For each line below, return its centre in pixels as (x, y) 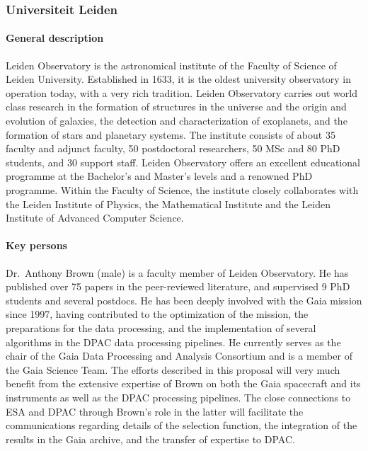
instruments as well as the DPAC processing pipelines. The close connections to (178, 397)
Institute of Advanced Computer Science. (95, 218)
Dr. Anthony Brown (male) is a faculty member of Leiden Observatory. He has (177, 272)
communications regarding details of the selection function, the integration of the (182, 425)
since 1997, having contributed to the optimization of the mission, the (157, 314)
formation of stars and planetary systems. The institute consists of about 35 (171, 134)
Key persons (36, 245)
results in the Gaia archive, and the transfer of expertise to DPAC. (150, 439)
